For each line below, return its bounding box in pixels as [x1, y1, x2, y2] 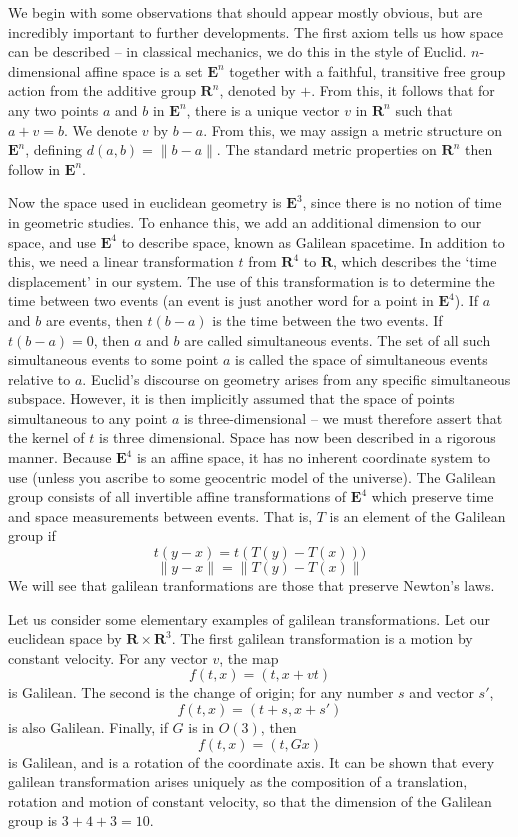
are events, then [45, 309, 143, 330]
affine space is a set [85, 60, 203, 81]
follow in [8, 158, 61, 179]
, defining [25, 139, 83, 160]
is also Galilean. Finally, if [8, 717, 168, 737]
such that [395, 99, 453, 120]
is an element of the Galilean [329, 505, 506, 526]
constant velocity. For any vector [8, 647, 208, 668]
